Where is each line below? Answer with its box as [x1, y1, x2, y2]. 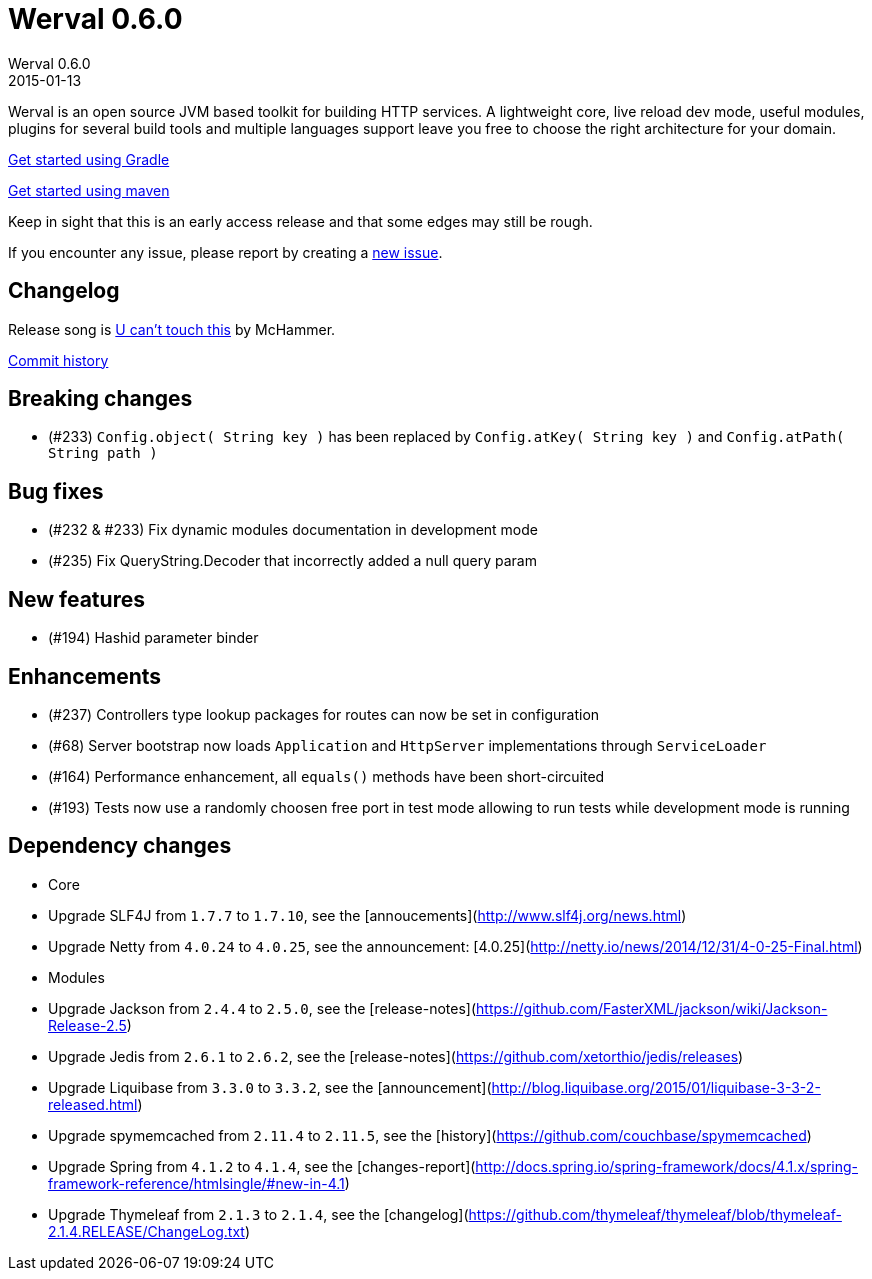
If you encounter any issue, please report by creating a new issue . [8, 243, 443, 261]
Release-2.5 [48, 1016, 127, 1034]
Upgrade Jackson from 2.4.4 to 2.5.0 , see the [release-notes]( [48, 999, 477, 1017]
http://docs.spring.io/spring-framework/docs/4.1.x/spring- [475, 1157, 858, 1175]
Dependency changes [8, 833, 232, 859]
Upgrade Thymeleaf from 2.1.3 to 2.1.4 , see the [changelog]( [48, 1205, 469, 1223]
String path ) [48, 445, 158, 462]
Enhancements [8, 663, 162, 689]
